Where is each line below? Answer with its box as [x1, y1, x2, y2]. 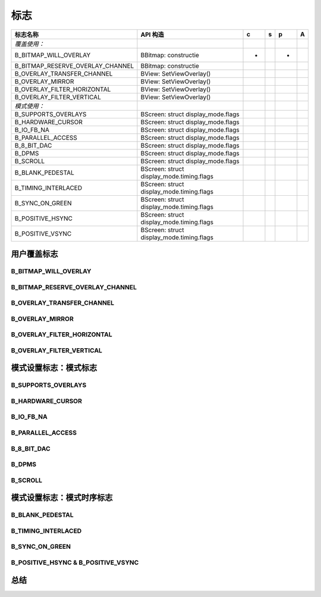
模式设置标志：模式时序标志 [11, 493, 113, 503]
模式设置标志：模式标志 [11, 363, 97, 373]
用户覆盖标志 [11, 249, 58, 259]
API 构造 [140, 30, 165, 39]
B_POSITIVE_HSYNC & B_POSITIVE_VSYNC [11, 558, 139, 567]
